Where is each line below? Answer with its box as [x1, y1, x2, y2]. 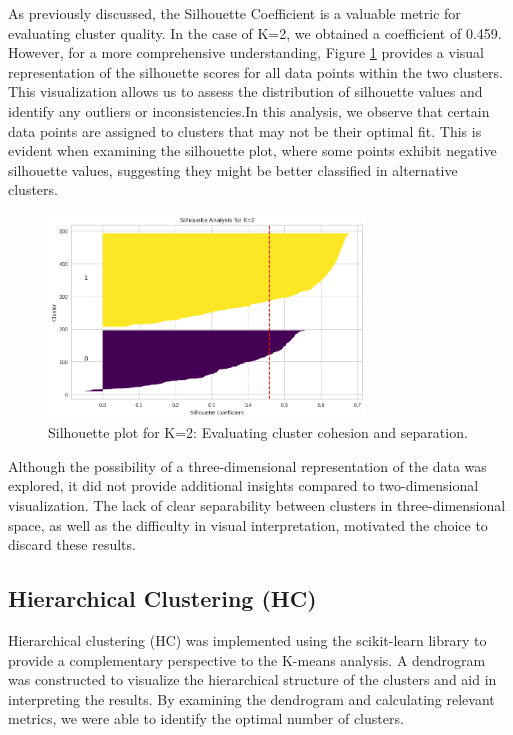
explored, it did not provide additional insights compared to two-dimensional [8, 475, 479, 496]
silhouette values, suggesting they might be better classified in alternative [8, 159, 458, 180]
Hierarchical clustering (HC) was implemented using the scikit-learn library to [8, 629, 487, 650]
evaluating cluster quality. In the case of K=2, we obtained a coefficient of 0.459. [8, 22, 502, 43]
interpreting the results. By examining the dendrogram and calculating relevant [8, 688, 495, 709]
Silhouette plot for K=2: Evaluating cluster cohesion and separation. [48, 422, 468, 443]
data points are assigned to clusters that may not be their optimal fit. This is [8, 120, 482, 141]
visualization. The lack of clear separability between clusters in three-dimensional [8, 494, 506, 515]
